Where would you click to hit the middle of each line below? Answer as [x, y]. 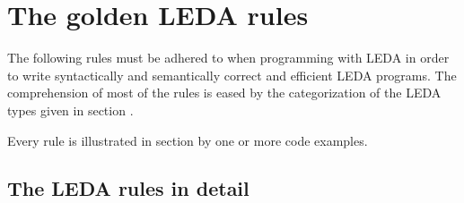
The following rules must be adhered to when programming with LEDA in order [228, 58]
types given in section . [70, 110]
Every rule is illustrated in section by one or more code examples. [188, 140]
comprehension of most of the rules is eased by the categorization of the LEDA [224, 93]
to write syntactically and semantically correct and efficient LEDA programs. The [232, 75]
